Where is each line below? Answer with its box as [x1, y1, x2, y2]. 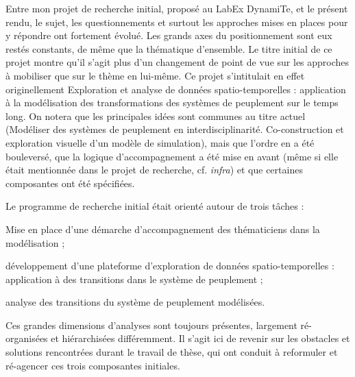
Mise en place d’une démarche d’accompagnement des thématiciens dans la [5, 221, 320, 236]
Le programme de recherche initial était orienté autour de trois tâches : [5, 199, 304, 213]
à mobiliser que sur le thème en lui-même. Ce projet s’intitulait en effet [5, 68, 305, 82]
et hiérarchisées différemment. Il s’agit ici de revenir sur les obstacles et [51, 331, 350, 345]
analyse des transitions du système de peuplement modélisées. [5, 295, 265, 309]
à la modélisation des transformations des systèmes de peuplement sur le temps [5, 95, 339, 110]
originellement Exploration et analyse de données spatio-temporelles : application [5, 82, 346, 96]
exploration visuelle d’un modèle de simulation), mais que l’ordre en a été [5, 135, 315, 149]
